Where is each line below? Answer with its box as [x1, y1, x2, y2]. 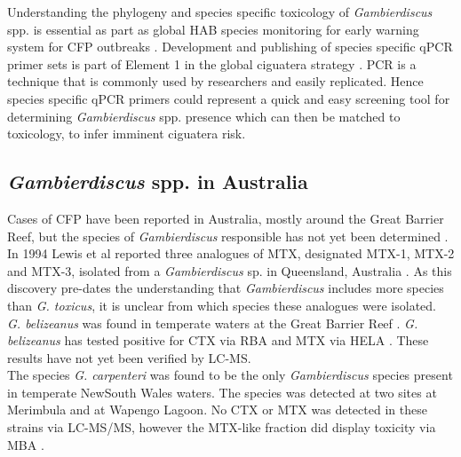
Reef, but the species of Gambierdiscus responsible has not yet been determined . [7, 226, 449, 245]
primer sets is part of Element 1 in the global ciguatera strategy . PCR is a [7, 54, 417, 73]
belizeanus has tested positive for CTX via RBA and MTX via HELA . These [7, 331, 429, 350]
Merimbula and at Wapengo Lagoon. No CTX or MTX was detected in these [7, 400, 427, 419]
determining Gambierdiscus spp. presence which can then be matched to [7, 106, 401, 125]
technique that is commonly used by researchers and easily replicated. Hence [7, 72, 424, 91]
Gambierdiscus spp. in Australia [7, 168, 308, 195]
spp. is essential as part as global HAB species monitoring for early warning [7, 20, 419, 38]
